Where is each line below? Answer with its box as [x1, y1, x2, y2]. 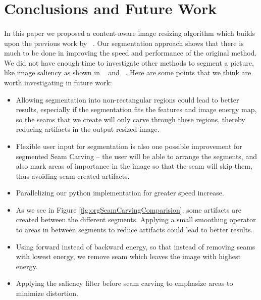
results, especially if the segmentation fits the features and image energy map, [16, 104, 257, 115]
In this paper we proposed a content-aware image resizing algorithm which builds [4, 27, 255, 38]
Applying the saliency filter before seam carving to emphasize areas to [16, 278, 233, 288]
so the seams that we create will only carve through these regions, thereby [16, 114, 245, 124]
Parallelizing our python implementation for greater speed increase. [16, 187, 224, 198]
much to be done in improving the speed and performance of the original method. [4, 47, 257, 58]
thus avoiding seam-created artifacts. [16, 170, 130, 181]
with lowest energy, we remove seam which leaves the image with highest [16, 251, 241, 262]
